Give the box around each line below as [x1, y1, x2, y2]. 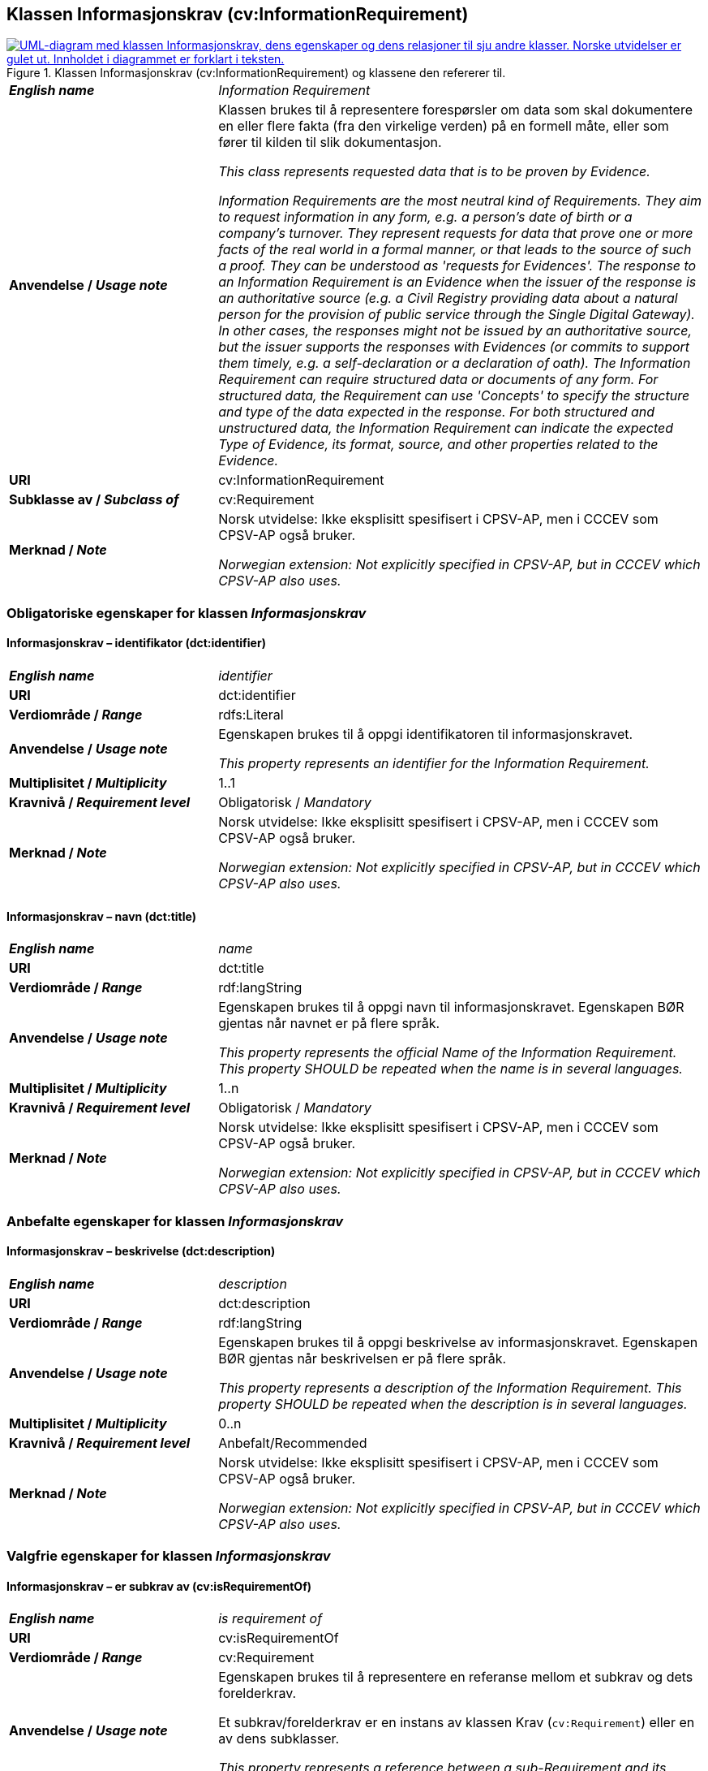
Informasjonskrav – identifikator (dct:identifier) [6, 636, 266, 650]
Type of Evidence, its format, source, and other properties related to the [218, 436, 659, 453]
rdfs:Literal [218, 706, 284, 724]
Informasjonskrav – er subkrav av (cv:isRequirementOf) [6, 1579, 311, 1593]
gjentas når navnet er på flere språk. [218, 1015, 440, 1032]
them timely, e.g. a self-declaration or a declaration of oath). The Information [218, 355, 691, 372]
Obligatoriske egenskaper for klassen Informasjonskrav [6, 604, 367, 621]
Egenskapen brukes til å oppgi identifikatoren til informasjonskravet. [218, 726, 633, 743]
